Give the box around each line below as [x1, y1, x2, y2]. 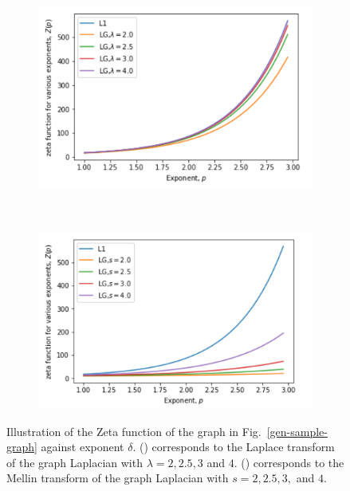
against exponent [41, 438, 124, 455]
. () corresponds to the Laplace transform [132, 438, 335, 455]
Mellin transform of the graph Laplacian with [6, 469, 229, 486]
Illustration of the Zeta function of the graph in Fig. [6, 422, 262, 439]
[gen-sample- [266, 422, 328, 439]
